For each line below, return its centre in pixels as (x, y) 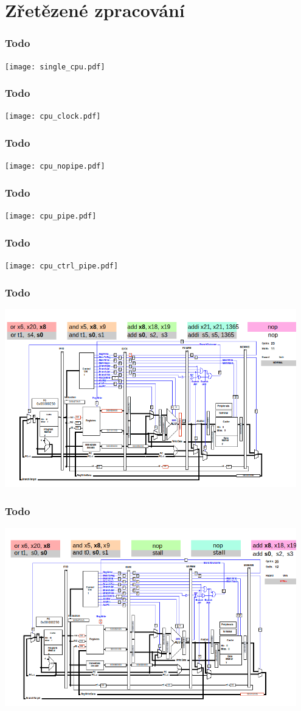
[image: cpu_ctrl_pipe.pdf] (62, 266)
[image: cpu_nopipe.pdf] (55, 166)
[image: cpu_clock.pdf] (53, 117)
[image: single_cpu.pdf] (55, 67)
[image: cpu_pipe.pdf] (51, 216)
